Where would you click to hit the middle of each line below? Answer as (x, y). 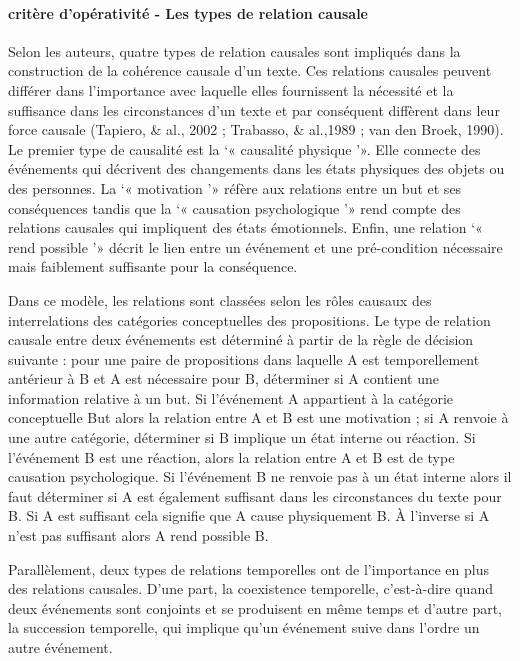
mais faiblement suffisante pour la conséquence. (153, 266)
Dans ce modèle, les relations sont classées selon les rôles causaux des (220, 299)
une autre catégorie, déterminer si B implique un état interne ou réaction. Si (242, 437)
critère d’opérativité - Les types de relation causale (188, 12)
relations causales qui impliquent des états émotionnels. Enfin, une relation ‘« (245, 227)
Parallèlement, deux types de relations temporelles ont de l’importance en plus (248, 568)
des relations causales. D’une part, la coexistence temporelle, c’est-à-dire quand (250, 588)
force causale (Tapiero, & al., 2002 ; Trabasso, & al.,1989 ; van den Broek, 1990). (256, 129)
